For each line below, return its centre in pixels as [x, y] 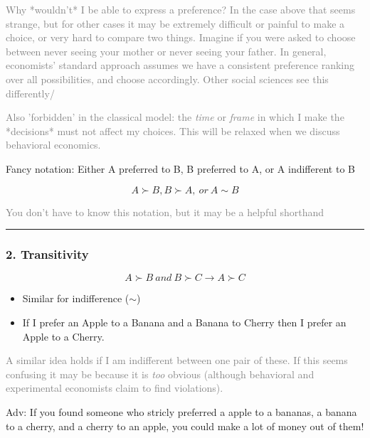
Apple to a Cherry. [63, 336]
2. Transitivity [47, 254]
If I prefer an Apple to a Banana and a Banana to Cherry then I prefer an [184, 322]
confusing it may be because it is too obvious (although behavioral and [160, 374]
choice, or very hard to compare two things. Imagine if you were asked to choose [181, 37]
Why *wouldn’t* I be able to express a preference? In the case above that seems [181, 9]
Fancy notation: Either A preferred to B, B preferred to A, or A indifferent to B [180, 168]
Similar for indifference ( [76, 298]
